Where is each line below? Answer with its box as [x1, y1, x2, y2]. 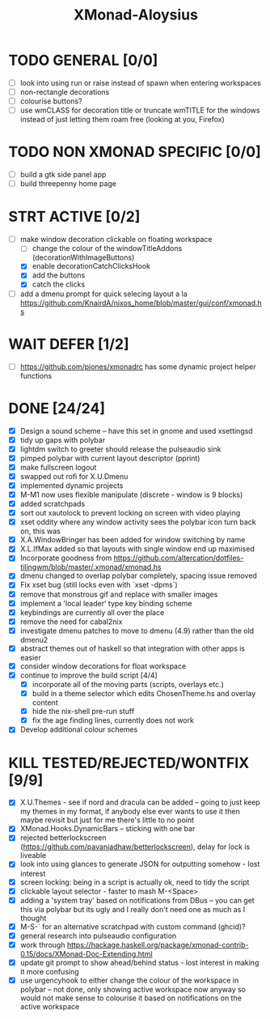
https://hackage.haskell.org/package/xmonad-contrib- [66, 940, 249, 949]
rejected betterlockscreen [19, 833, 107, 843]
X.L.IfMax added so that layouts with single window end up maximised [19, 544, 255, 554]
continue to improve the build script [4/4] [19, 670, 158, 680]
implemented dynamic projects [19, 480, 124, 490]
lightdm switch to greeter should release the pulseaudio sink [19, 444, 221, 454]
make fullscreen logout [19, 462, 97, 472]
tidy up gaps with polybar [19, 435, 106, 444]
